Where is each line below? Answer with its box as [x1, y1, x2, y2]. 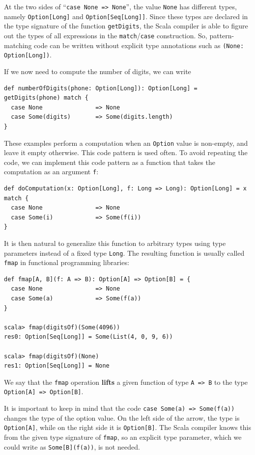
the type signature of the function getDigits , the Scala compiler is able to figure [4, 21, 248, 31]
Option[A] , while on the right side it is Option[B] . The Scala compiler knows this [4, 422, 251, 432]
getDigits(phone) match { [4, 94, 88, 102]
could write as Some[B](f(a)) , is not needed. [4, 441, 140, 452]
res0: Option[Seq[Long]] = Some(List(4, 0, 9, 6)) [4, 333, 173, 341]
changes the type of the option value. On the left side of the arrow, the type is [4, 412, 240, 423]
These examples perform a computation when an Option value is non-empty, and [4, 137, 248, 148]
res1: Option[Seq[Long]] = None [4, 362, 110, 370]
